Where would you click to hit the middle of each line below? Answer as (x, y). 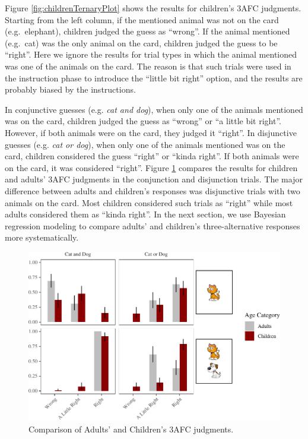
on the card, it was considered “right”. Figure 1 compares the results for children (151, 167)
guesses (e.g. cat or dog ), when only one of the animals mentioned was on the (145, 144)
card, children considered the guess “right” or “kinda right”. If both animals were (152, 156)
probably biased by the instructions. (70, 89)
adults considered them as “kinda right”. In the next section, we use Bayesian (145, 214)
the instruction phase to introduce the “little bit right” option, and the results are (154, 78)
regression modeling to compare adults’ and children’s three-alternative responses (153, 225)
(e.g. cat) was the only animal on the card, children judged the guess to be (141, 42)
